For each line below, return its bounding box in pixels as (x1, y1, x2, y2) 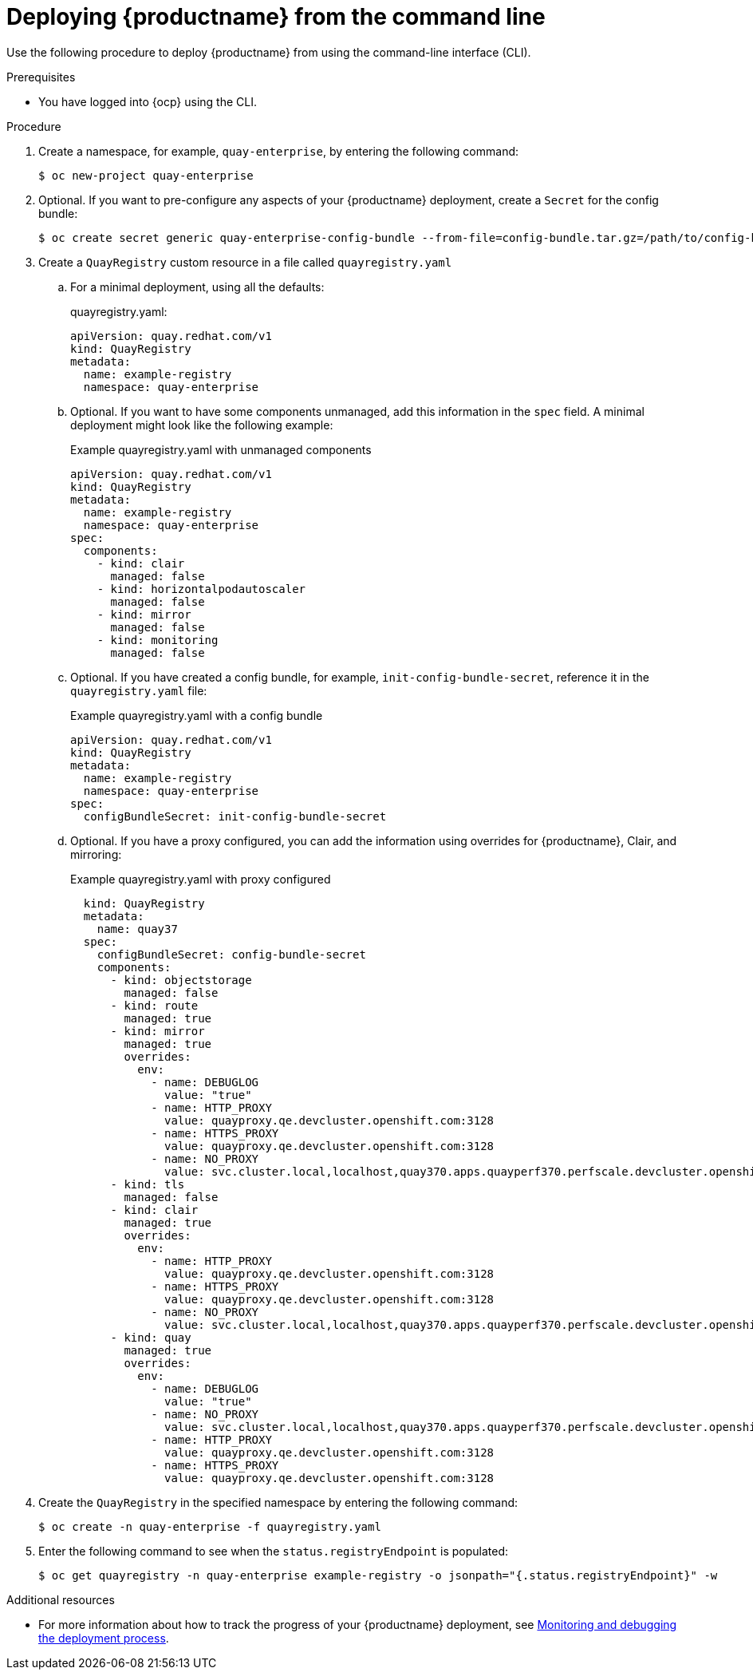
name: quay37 (97, 922, 178, 935)
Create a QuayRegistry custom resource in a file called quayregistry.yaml (38, 255, 452, 269)
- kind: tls (110, 1177, 185, 1191)
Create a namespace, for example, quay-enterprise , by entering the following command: (38, 144, 519, 158)
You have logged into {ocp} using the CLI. (38, 94, 258, 109)
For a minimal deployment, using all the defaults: (70, 279, 325, 294)
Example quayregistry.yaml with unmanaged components (70, 442, 372, 457)
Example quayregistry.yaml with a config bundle (70, 708, 323, 722)
